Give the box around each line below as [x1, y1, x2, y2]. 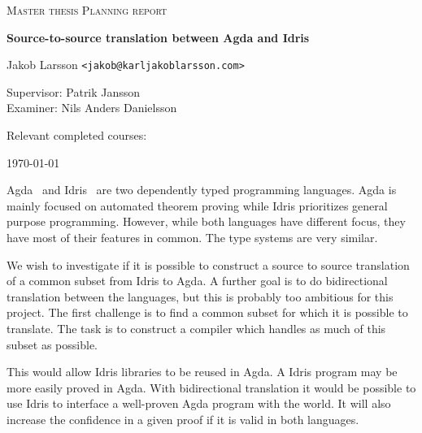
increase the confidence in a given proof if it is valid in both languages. [7, 410, 359, 427]
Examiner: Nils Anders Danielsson [7, 99, 177, 116]
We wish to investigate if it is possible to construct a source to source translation [7, 256, 410, 273]
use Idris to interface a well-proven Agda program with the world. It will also [7, 395, 391, 412]
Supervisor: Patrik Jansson [7, 83, 141, 100]
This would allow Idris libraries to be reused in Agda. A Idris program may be [7, 363, 398, 380]
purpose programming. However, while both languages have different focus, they [7, 213, 406, 230]
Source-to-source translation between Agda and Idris [7, 28, 310, 45]
